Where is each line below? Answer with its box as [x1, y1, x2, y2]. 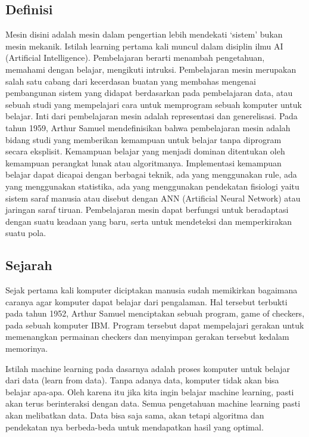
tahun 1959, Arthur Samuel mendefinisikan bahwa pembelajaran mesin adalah [5, 121, 291, 134]
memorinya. [5, 342, 48, 355]
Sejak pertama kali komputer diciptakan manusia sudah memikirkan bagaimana [5, 284, 298, 296]
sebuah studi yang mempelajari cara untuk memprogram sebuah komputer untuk [5, 98, 302, 110]
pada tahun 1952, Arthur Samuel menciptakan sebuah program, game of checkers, [5, 307, 305, 320]
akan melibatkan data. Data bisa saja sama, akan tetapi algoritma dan [5, 409, 264, 421]
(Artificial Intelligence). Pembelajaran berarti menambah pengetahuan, [5, 51, 265, 64]
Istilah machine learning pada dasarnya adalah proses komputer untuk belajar [5, 362, 291, 374]
